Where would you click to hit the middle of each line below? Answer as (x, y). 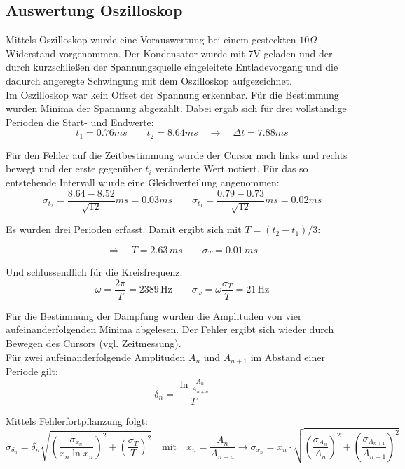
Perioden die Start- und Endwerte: (80, 121)
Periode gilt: (32, 371)
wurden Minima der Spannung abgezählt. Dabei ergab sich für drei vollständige (176, 108)
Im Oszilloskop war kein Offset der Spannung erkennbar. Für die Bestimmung (172, 94)
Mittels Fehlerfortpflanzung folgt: (77, 420)
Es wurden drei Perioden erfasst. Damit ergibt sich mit (124, 229)
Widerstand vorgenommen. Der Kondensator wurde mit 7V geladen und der (169, 53)
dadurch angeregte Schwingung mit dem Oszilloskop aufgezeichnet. (149, 80)
